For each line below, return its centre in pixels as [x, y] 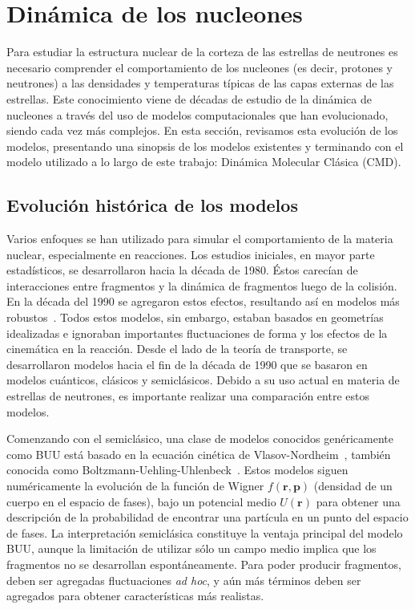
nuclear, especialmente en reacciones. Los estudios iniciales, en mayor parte [191, 254]
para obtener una [358, 501]
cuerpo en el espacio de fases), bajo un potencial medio [141, 501]
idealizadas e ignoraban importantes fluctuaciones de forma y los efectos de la [197, 333]
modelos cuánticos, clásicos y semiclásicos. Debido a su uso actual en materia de [203, 380]
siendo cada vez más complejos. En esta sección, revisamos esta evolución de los [202, 130]
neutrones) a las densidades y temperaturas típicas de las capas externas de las [200, 83]
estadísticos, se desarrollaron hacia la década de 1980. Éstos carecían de [182, 270]
